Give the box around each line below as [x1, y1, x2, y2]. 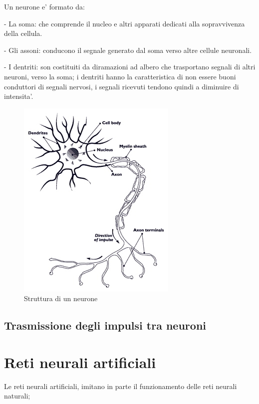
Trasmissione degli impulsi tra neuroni [4, 318, 207, 333]
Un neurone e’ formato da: [4, 1, 85, 11]
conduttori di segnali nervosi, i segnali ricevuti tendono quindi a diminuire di [4, 81, 239, 91]
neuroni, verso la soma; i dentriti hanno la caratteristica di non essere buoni [4, 71, 236, 81]
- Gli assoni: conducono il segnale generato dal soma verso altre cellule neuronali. [4, 44, 252, 55]
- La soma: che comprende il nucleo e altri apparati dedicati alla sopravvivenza [4, 18, 245, 28]
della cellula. [4, 28, 42, 38]
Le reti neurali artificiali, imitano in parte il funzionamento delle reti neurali [4, 381, 237, 391]
